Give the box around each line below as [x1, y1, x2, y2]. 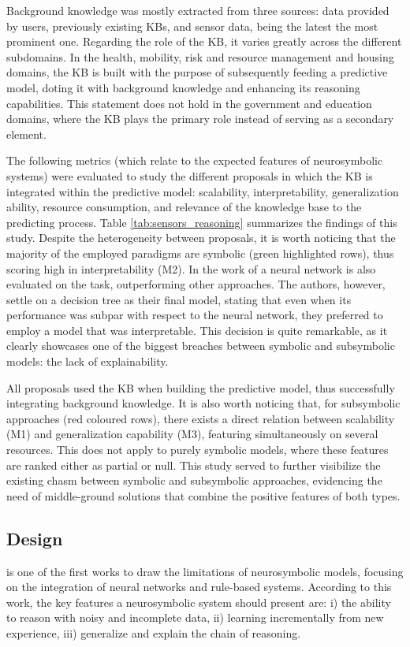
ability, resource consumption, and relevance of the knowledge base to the [6, 199, 362, 215]
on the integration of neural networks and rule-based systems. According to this [6, 578, 392, 595]
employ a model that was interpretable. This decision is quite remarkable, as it [6, 322, 388, 338]
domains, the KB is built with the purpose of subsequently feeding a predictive [6, 64, 388, 80]
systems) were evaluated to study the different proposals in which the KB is [6, 167, 373, 184]
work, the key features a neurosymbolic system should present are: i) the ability [6, 593, 391, 610]
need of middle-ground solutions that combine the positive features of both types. [6, 487, 401, 504]
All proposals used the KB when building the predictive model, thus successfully [6, 379, 395, 396]
